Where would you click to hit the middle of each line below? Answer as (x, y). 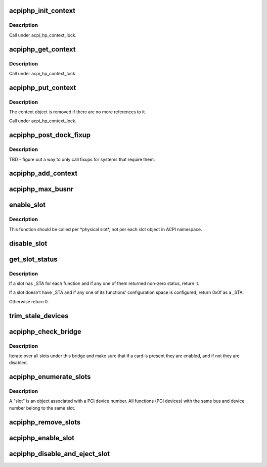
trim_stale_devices (39, 316)
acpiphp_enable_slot (42, 438)
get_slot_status (33, 259)
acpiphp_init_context (42, 11)
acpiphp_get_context (43, 49)
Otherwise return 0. (29, 301)
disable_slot (28, 243)
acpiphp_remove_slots (45, 422)
